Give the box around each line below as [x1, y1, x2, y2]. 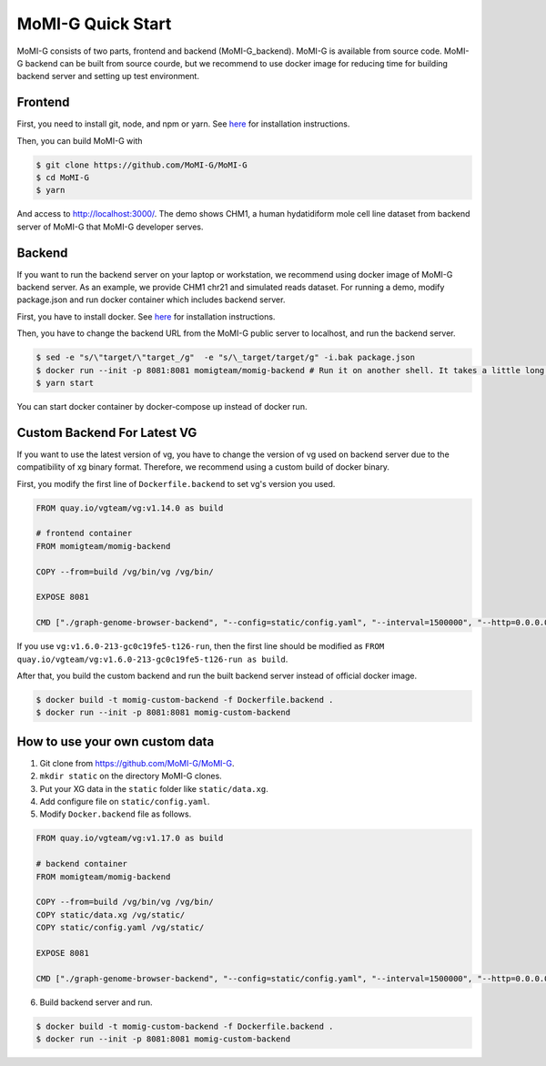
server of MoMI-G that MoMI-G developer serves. [16, 221, 204, 232]
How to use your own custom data [16, 734, 215, 749]
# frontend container [35, 528, 133, 539]
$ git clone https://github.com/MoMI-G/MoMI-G [35, 159, 248, 170]
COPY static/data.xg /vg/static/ [35, 909, 186, 919]
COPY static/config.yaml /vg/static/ [35, 922, 205, 933]
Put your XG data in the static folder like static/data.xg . [39, 783, 268, 794]
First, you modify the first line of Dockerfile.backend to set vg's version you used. [16, 478, 336, 489]
